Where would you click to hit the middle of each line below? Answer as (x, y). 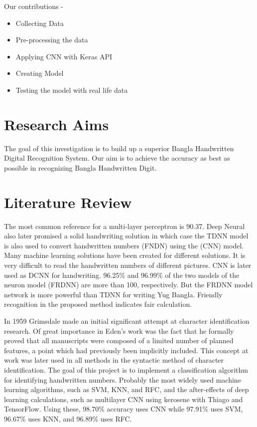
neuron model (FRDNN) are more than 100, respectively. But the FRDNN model (128, 285)
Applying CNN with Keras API (64, 56)
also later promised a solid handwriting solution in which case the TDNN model (126, 236)
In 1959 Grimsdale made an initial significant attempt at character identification (127, 320)
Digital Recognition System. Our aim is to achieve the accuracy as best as (117, 158)
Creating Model (40, 73)
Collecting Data (40, 23)
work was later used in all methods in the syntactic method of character (114, 360)
